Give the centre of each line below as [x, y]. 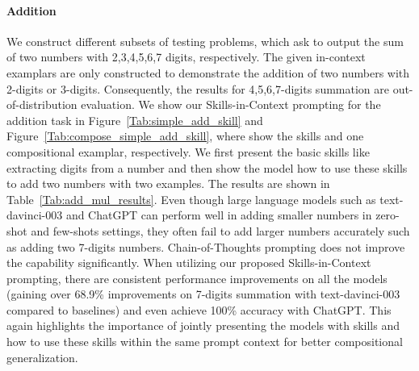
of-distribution [42, 104]
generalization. [42, 357]
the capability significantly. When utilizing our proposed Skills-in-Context [189, 263]
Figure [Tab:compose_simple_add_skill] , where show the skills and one [185, 136]
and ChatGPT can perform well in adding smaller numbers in [219, 215]
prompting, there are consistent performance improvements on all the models [197, 278]
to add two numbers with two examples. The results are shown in [168, 183]
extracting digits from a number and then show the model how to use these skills [207, 167]
